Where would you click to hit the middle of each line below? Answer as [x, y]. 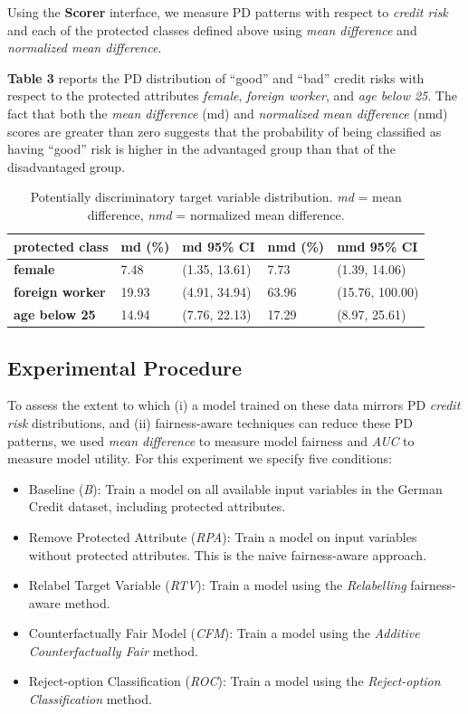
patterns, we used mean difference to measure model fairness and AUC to [211, 440]
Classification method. [90, 699]
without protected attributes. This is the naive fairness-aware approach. [228, 554]
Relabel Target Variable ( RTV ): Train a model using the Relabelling [217, 585]
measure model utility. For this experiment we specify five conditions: [200, 458]
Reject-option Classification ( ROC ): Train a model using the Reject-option [234, 681]
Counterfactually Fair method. [113, 650]
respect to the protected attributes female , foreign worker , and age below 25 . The [232, 95]
